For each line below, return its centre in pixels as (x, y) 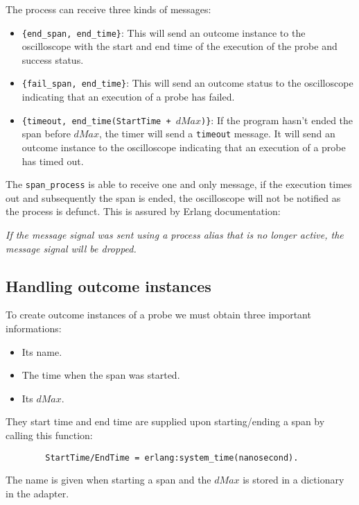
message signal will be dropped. (71, 248)
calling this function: (49, 435)
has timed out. (53, 161)
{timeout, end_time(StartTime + (96, 121)
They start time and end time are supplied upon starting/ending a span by (165, 421)
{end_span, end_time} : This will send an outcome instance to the (164, 32)
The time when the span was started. (101, 375)
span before (46, 134)
